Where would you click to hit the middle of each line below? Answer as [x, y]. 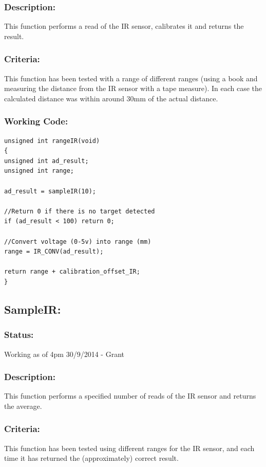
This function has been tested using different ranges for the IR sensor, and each [129, 448]
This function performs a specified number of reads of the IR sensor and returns [130, 396]
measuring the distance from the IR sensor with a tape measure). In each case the [133, 88]
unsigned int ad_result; [46, 161]
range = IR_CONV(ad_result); [54, 252]
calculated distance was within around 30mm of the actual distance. [111, 98]
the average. [23, 406]
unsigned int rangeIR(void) [52, 141]
